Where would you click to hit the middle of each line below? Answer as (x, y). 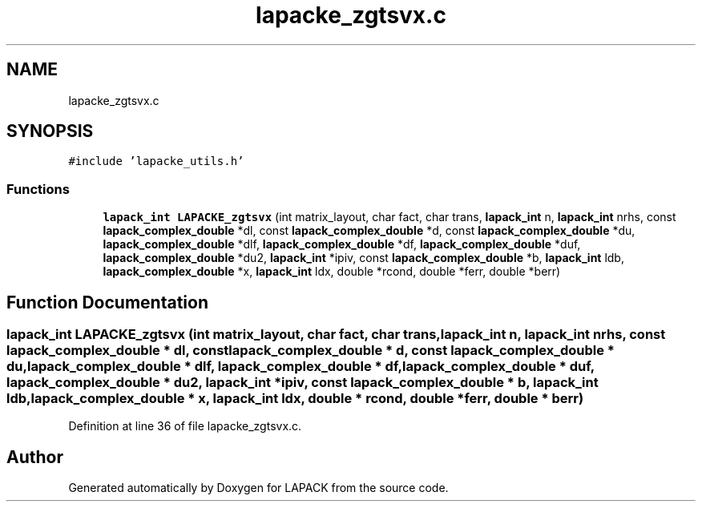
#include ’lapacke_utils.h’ (156, 161)
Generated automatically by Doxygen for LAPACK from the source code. (258, 488)
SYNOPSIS (50, 131)
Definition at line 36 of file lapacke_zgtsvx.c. (185, 426)
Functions (38, 189)
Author (35, 457)
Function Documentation (107, 302)
